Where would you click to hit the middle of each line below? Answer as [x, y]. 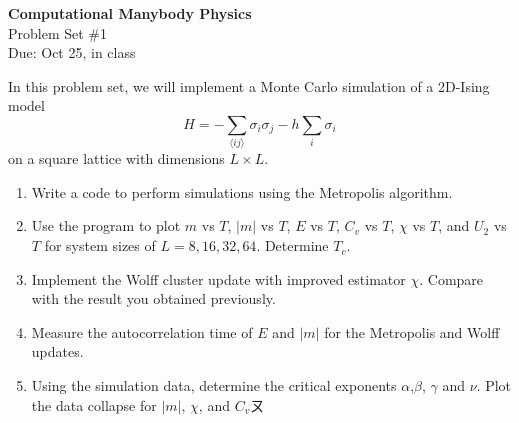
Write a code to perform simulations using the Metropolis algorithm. [242, 191]
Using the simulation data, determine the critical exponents [214, 385]
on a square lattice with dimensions [116, 158]
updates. [57, 351]
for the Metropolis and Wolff [412, 331]
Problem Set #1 [58, 32]
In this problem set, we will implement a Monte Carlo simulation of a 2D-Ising [249, 85]
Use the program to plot [106, 225]
